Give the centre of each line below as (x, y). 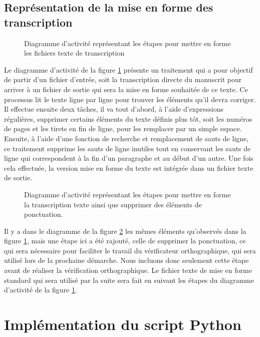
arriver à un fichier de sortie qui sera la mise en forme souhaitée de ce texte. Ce (126, 89)
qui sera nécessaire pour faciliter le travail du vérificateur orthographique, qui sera (130, 250)
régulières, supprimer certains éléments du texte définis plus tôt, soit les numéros (128, 118)
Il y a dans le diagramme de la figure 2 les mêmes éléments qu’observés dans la (125, 231)
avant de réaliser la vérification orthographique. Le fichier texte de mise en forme (128, 270)
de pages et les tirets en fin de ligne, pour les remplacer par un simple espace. (123, 128)
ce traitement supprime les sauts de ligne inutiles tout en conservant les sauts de (127, 148)
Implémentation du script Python (123, 324)
